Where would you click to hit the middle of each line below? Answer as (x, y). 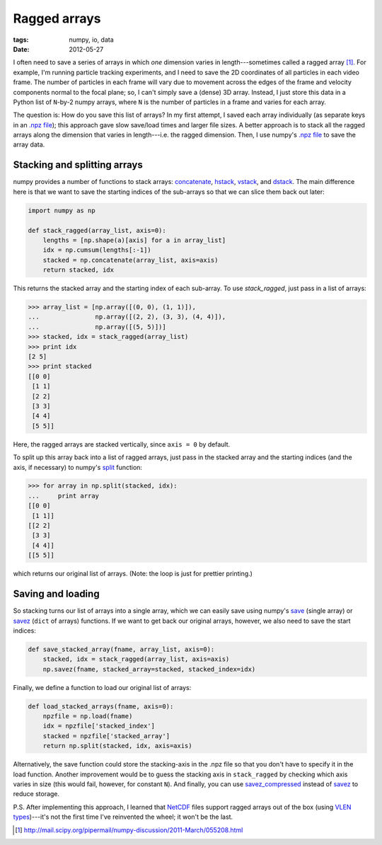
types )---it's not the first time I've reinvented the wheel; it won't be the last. (123, 817)
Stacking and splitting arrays (78, 165)
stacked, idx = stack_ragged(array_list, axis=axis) (136, 659)
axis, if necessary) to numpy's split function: (78, 467)
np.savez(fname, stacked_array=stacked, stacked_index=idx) (149, 669)
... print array (63, 496)
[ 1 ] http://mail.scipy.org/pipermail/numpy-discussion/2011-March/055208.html (129, 830)
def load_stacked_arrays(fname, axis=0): (101, 706)
